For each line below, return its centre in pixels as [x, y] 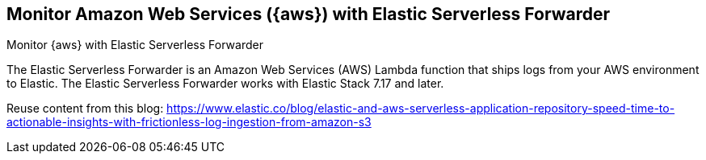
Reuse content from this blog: [85, 109]
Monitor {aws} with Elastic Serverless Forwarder [135, 45]
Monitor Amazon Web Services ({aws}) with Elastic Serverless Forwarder [308, 14]
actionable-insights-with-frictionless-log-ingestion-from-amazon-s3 [189, 122]
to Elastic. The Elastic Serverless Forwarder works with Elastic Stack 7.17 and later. [225, 84]
